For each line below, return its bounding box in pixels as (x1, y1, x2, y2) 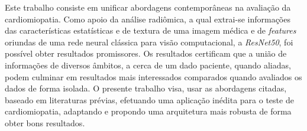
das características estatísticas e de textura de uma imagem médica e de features (5, 24, 296, 37)
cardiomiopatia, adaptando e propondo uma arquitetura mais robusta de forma (5, 105, 292, 117)
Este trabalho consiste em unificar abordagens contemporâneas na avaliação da (5, 1, 291, 13)
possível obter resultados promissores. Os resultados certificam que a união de (5, 47, 287, 60)
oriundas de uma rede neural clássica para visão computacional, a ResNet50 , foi (5, 35, 293, 48)
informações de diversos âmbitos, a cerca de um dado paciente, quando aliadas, (5, 58, 291, 71)
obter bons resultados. (5, 116, 85, 129)
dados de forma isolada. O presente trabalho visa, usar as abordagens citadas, (5, 82, 287, 94)
